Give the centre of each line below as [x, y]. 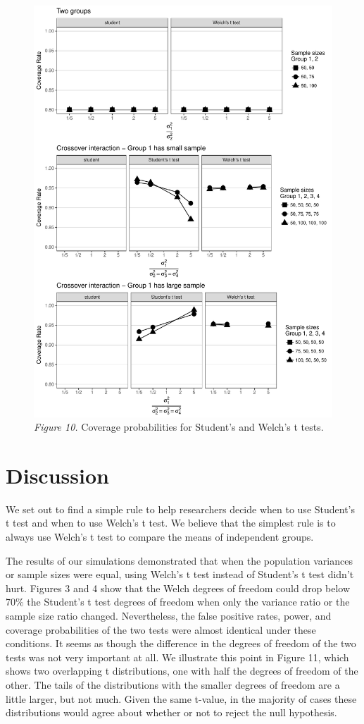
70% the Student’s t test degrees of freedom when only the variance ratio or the [178, 602]
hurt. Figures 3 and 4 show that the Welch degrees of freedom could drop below [178, 588]
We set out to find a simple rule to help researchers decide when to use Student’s [181, 509]
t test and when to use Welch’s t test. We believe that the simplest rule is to [171, 523]
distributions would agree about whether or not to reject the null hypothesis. [171, 712]
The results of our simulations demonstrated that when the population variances [179, 560]
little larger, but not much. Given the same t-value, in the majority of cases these [181, 698]
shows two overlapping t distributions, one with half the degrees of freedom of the [182, 671]
